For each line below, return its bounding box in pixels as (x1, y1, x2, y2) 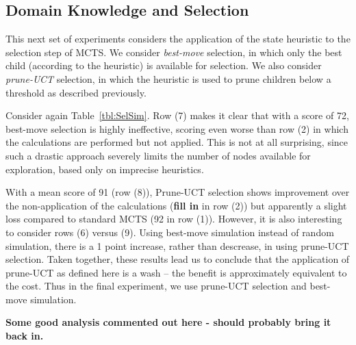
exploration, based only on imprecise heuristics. (5, 162, 204, 176)
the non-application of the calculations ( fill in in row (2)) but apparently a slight (5, 198, 347, 212)
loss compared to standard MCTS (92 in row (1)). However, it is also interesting (5, 212, 342, 226)
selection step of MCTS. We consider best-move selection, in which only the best (5, 44, 342, 59)
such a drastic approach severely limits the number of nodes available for (5, 148, 311, 162)
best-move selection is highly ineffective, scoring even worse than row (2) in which (5, 121, 348, 136)
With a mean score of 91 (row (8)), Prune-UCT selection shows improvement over (5, 185, 350, 199)
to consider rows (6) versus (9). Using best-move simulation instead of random (5, 225, 334, 239)
